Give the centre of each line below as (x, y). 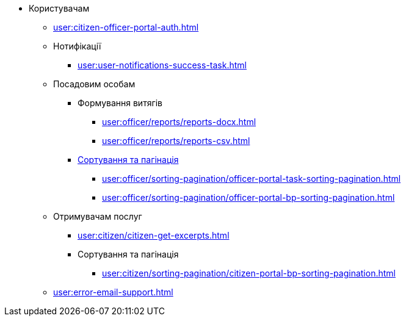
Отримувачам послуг (98, 216)
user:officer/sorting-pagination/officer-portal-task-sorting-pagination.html (252, 179)
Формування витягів (120, 103)
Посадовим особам (94, 84)
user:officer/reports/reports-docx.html (179, 122)
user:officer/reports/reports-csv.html (176, 141)
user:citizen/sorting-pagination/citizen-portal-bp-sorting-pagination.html (249, 273)
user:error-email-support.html (113, 292)
